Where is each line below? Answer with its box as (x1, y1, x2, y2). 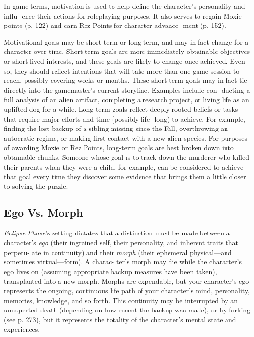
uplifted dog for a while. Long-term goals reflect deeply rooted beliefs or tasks (4, 104, 238, 114)
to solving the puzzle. (4, 181, 68, 191)
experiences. (4, 324, 40, 334)
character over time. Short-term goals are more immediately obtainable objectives (4, 46, 250, 56)
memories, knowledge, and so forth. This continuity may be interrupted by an (4, 295, 238, 305)
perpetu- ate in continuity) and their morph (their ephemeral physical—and (4, 247, 232, 257)
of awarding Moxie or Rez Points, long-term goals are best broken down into (4, 142, 234, 153)
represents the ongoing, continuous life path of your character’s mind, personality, (4, 285, 250, 296)
